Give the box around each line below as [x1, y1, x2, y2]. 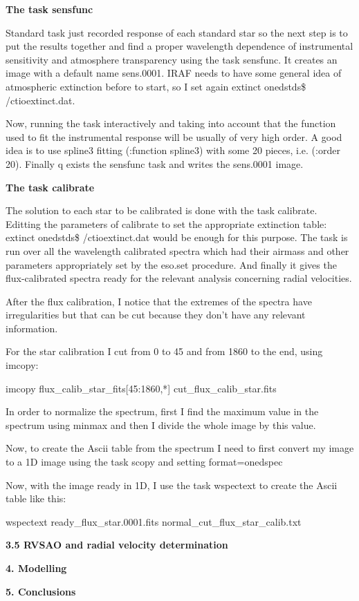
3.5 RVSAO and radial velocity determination [6, 537, 228, 552]
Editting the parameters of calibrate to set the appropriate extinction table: [6, 216, 327, 231]
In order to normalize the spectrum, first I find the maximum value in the [6, 404, 319, 419]
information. [6, 321, 58, 335]
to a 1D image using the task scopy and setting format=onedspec [6, 455, 283, 469]
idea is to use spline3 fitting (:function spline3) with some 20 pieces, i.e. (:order [6, 143, 340, 158]
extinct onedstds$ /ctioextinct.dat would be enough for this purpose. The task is [6, 230, 348, 245]
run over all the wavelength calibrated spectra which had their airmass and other [6, 243, 349, 258]
